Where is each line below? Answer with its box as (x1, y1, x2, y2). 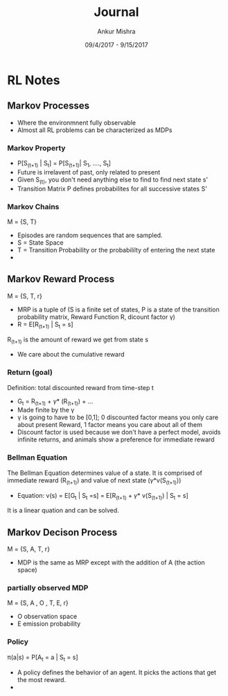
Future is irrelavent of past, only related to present (17, 168, 161, 176)
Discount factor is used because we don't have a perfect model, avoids (17, 428, 221, 437)
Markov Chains (7, 202, 60, 211)
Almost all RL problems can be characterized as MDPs (17, 126, 173, 134)
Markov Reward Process (7, 273, 115, 285)
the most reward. (17, 675, 67, 683)
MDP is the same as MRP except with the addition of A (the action (17, 558, 206, 567)
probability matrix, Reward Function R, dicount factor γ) (17, 312, 175, 321)
